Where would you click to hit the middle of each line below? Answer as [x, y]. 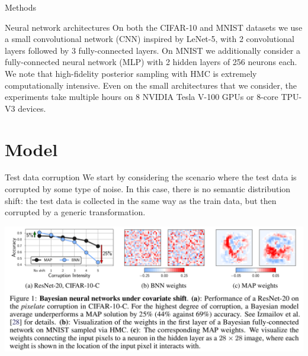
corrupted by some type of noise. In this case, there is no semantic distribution [148, 189]
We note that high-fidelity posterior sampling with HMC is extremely [131, 73]
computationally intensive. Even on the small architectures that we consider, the [151, 85]
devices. [32, 108]
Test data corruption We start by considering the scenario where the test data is [151, 177]
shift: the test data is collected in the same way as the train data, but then [141, 200]
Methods [20, 7]
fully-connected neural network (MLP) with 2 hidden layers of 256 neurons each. [151, 62]
